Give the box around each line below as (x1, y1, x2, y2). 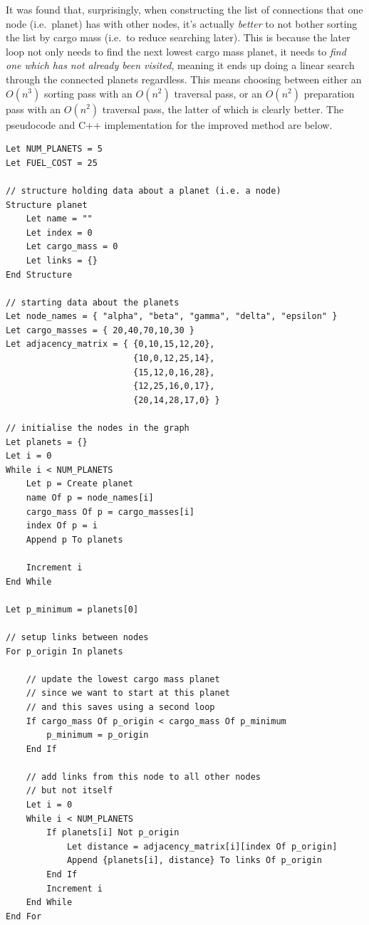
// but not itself (26, 785, 113, 796)
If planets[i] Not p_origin (46, 827, 180, 838)
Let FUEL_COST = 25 (6, 157, 98, 168)
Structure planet (6, 199, 88, 210)
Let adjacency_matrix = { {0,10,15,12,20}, (6, 339, 215, 350)
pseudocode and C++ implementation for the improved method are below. (6, 117, 333, 132)
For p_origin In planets (6, 646, 123, 657)
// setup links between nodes (6, 632, 149, 642)
